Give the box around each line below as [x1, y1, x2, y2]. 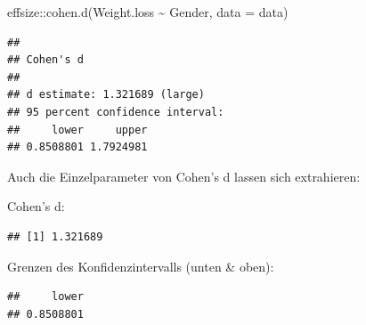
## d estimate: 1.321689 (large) [7, 88, 205, 102]
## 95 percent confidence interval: [7, 105, 224, 118]
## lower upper [7, 123, 148, 136]
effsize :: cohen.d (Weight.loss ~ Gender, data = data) [7, 3, 289, 20]
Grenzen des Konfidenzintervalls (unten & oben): [7, 256, 274, 275]
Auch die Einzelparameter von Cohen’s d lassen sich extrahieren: [7, 167, 361, 185]
